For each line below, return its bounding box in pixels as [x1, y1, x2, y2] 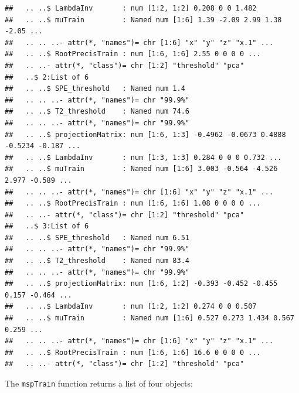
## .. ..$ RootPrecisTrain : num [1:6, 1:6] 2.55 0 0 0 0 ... [5, 50, 261, 59]
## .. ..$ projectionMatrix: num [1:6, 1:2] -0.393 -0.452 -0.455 [5, 279, 278, 288]
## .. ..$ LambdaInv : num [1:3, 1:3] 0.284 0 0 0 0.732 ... [5, 153, 282, 162]
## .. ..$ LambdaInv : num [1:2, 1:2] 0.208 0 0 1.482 [5, 4, 257, 12]
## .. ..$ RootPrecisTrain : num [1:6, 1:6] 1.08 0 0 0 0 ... [5, 199, 261, 208]
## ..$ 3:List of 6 [5, 222, 89, 231]
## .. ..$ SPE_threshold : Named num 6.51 [5, 233, 189, 242]
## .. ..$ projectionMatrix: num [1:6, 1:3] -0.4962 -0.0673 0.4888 [5, 130, 286, 139]
